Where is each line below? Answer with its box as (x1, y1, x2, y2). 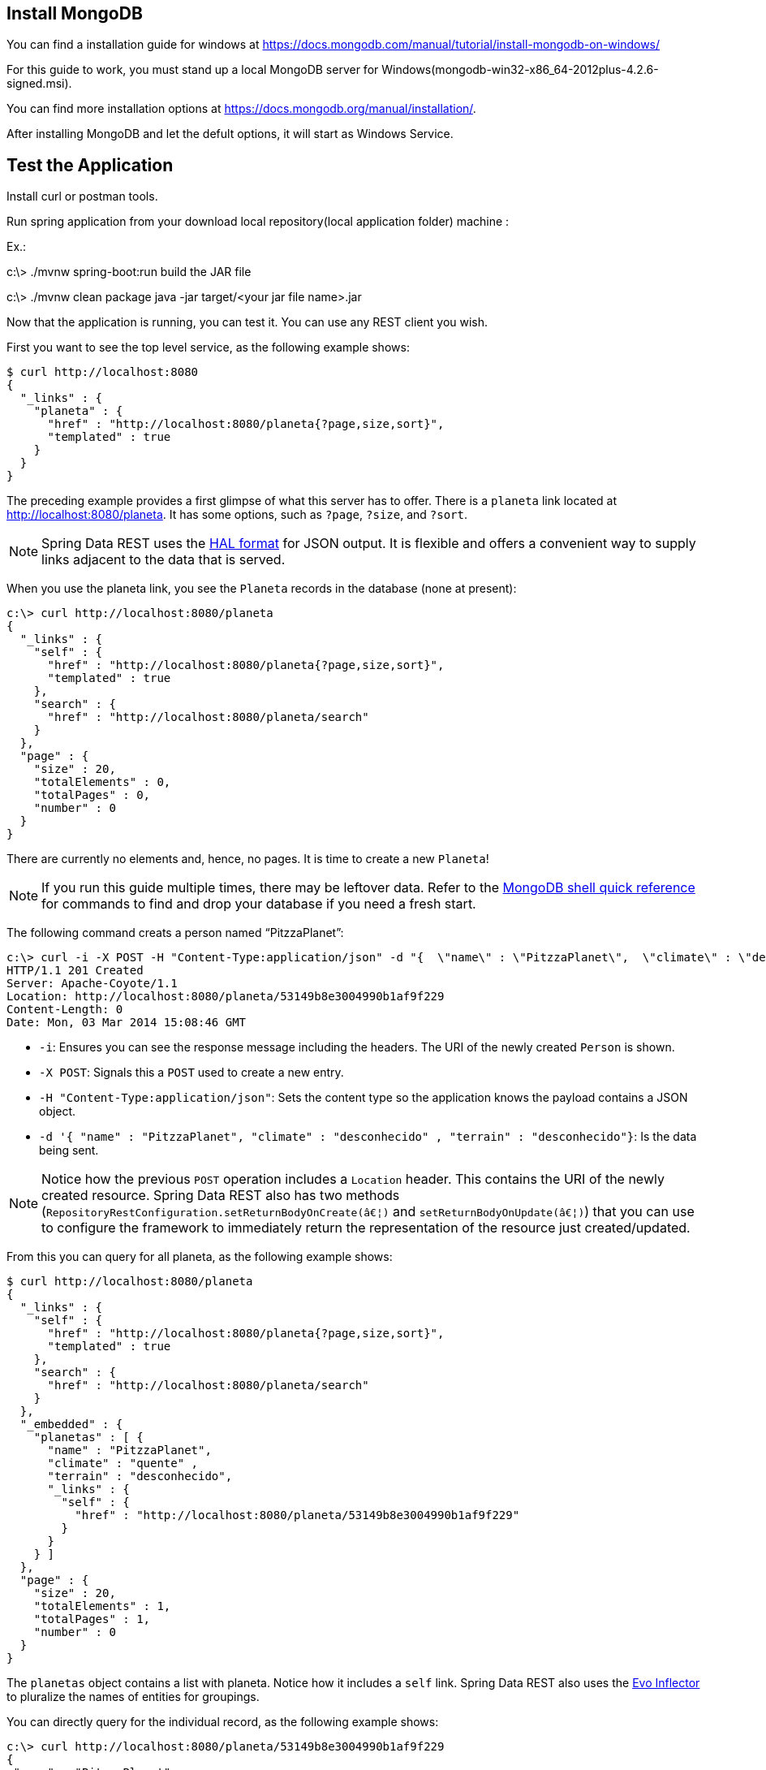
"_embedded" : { (19, 1418, 123, 1431)
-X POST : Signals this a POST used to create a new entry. (39, 1065, 344, 1080)
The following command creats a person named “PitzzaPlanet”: (6, 926, 344, 940)
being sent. (39, 1143, 99, 1158)
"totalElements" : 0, (33, 775, 171, 789)
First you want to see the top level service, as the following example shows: (6, 340, 410, 355)
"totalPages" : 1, (33, 1612, 151, 1626)
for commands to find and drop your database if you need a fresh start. (41, 896, 476, 913)
